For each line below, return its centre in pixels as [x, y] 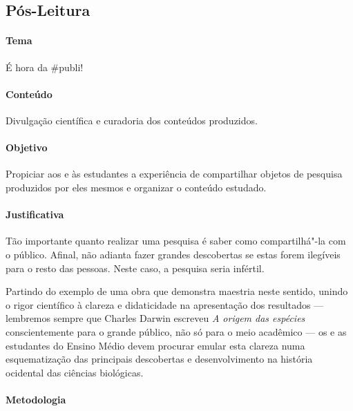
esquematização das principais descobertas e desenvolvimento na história [159, 359]
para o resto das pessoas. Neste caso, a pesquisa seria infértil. [135, 268]
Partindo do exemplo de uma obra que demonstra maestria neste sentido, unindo [177, 291]
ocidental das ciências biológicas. [75, 372]
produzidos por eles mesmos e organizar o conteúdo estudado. [136, 187]
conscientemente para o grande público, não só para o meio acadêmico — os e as [176, 331]
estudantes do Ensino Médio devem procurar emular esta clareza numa [155, 345]
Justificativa [35, 214]
